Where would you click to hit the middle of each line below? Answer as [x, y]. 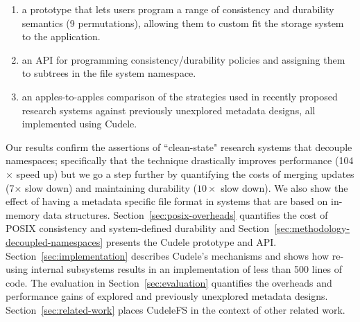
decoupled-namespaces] [54, 241]
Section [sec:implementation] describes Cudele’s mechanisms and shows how [168, 255]
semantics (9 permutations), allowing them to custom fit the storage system [183, 23]
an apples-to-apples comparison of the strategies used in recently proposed [180, 96]
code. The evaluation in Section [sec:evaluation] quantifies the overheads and [169, 282]
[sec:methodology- [312, 228]
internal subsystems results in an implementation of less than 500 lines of [187, 269]
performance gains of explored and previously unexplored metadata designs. [167, 296]
